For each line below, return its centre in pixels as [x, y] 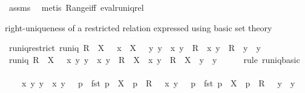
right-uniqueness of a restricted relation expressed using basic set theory [139, 27]
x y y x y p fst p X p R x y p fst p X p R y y [158, 82]
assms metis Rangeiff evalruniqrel [76, 7]
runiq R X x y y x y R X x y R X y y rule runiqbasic [154, 59]
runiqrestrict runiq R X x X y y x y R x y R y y [135, 48]
